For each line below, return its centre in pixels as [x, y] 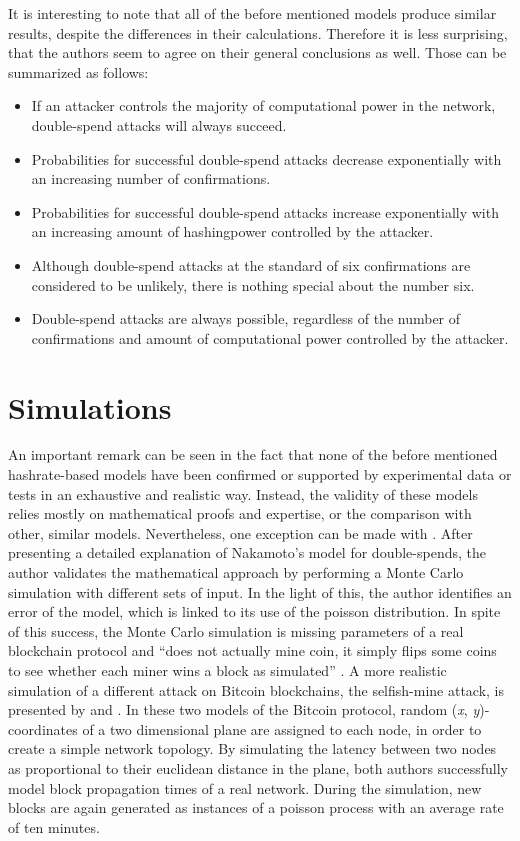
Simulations [90, 406]
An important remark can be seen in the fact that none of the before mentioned [253, 454]
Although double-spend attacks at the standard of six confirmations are [251, 264]
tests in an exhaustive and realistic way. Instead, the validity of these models [243, 493]
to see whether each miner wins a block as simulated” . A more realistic [227, 669]
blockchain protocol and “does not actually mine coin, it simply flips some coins [252, 650]
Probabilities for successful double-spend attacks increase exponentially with [265, 211]
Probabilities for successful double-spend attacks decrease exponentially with [266, 158]
